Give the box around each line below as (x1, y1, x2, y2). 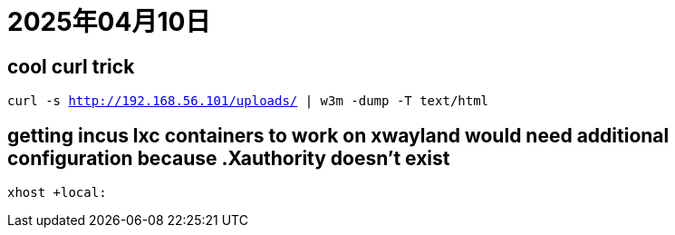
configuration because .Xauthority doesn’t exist (7, 146, 450, 170)
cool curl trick (7, 54, 135, 78)
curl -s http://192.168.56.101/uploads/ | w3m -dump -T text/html (7, 93, 489, 109)
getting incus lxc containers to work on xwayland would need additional (7, 123, 670, 147)
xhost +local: (7, 185, 107, 201)
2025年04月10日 (7, 6, 211, 37)
